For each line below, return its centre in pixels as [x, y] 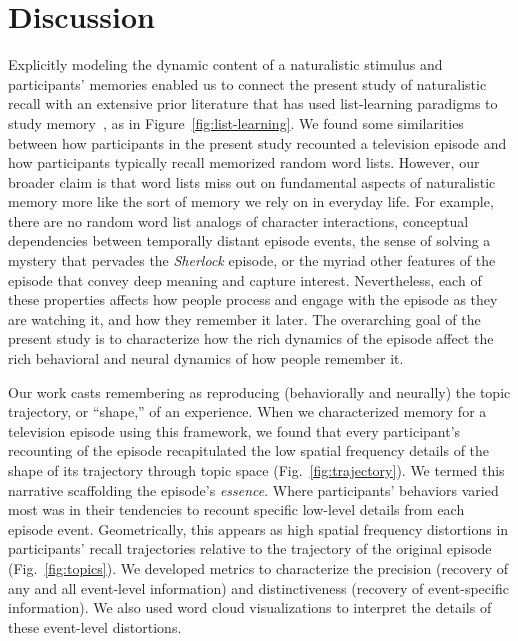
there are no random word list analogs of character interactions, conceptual [238, 220]
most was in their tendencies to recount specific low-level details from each [236, 509]
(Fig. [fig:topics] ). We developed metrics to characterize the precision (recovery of [258, 567]
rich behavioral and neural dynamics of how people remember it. [206, 358]
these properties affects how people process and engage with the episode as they [253, 299]
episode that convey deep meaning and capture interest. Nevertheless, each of [245, 279]
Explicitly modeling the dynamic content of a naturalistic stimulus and [225, 64]
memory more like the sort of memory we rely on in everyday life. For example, [251, 201]
